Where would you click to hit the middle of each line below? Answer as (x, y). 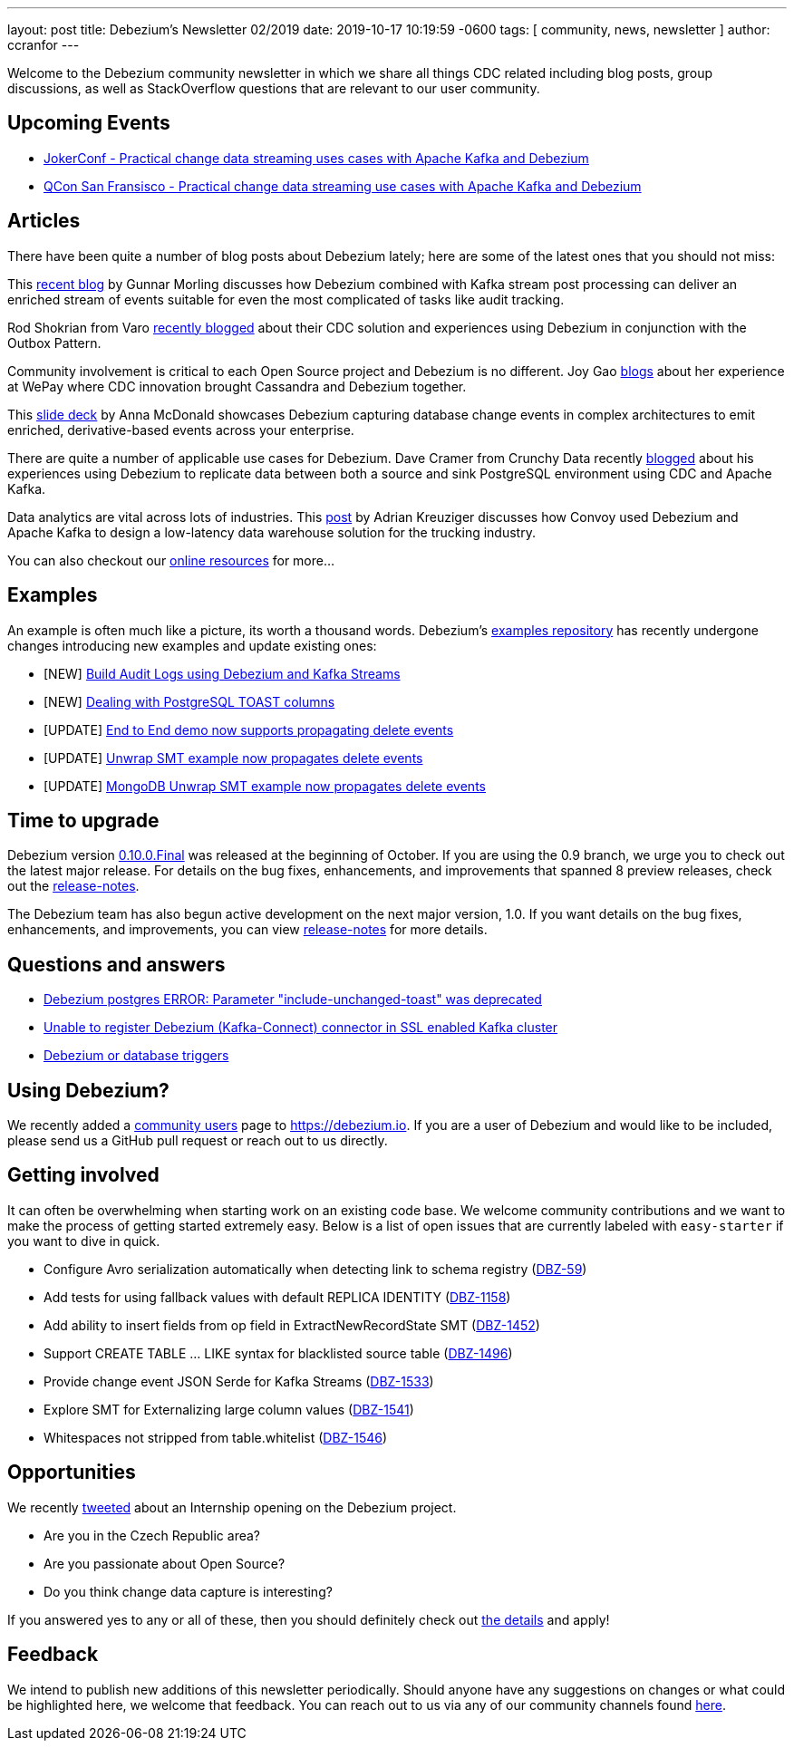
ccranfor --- (44, 45)
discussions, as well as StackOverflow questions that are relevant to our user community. (274, 88)
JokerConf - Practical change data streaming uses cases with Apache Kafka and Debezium (316, 158)
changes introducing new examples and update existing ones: (192, 645)
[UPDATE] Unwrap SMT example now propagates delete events (233, 758)
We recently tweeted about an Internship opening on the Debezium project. (232, 1507)
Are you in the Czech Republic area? (152, 1535)
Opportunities (72, 1473)
